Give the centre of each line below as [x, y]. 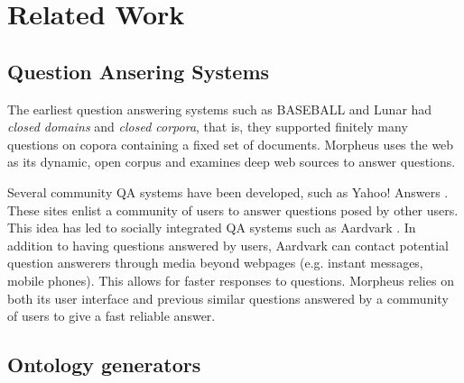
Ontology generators [104, 365]
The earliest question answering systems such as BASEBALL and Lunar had [220, 109]
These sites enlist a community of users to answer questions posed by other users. [233, 210]
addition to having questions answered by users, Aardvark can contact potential [228, 245]
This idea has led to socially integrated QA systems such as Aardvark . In [212, 228]
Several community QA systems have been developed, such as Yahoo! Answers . [228, 191]
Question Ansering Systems [139, 71]
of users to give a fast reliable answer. [111, 316]
